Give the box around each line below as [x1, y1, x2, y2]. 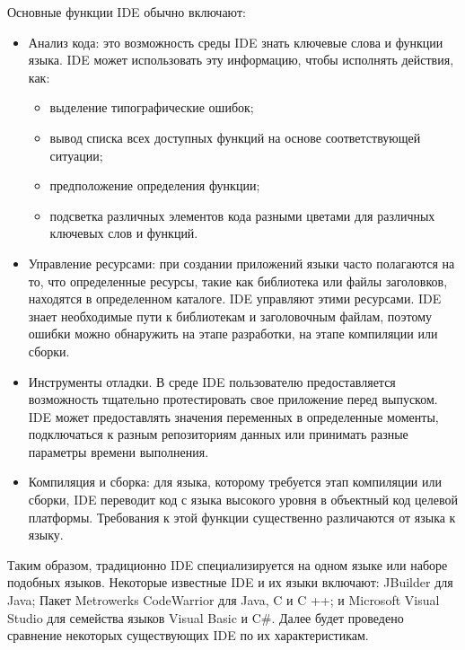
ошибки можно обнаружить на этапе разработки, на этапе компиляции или [28, 324, 438, 343]
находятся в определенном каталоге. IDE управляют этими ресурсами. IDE [28, 289, 442, 308]
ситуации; [49, 145, 103, 164]
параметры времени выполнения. [28, 442, 209, 461]
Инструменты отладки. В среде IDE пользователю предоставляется [28, 372, 396, 391]
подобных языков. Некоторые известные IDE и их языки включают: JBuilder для [7, 573, 453, 592]
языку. [28, 525, 64, 544]
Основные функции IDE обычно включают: [7, 3, 246, 21]
